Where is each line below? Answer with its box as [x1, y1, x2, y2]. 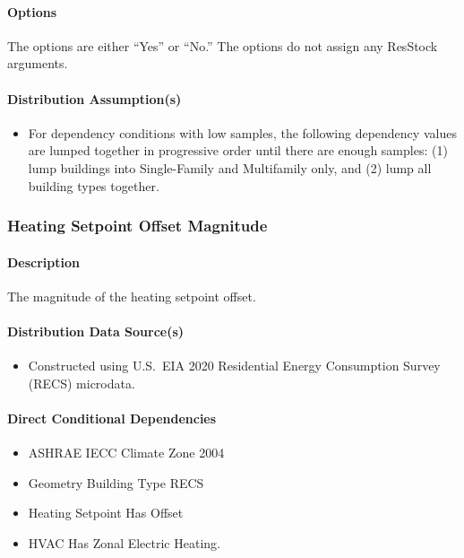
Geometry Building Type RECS [28, 473, 204, 492]
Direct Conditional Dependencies [7, 408, 217, 427]
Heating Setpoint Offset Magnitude [7, 214, 268, 237]
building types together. [28, 176, 159, 195]
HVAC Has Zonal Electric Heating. [28, 533, 220, 552]
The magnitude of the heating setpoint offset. [7, 286, 256, 305]
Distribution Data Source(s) [7, 321, 185, 340]
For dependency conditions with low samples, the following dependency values [28, 123, 457, 142]
